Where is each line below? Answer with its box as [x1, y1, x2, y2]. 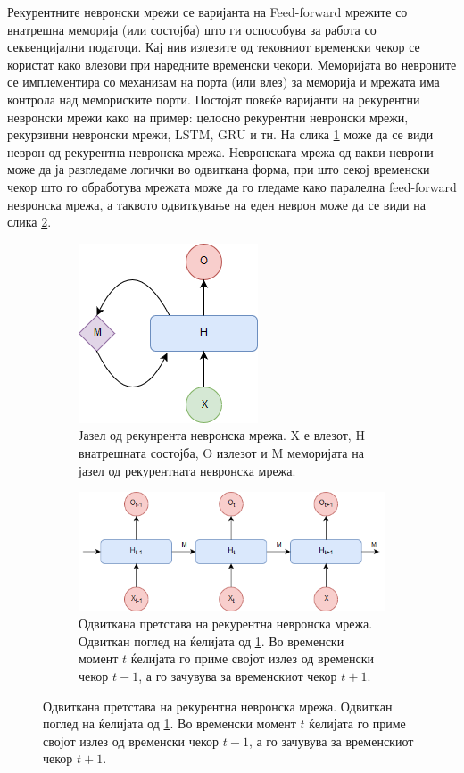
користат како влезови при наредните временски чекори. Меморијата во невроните [7, 54, 457, 73]
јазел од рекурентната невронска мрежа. [79, 461, 296, 479]
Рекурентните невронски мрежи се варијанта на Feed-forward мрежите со [7, 3, 408, 21]
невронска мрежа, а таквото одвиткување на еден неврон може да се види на [7, 195, 426, 213]
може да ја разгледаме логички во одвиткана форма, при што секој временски [7, 160, 430, 179]
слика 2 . [7, 212, 52, 231]
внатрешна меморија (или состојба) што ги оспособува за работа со [7, 20, 377, 38]
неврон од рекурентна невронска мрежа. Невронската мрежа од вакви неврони [7, 142, 434, 161]
